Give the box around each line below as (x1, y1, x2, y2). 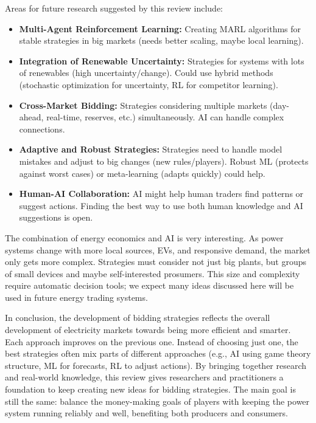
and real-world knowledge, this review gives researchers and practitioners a (5, 371, 284, 383)
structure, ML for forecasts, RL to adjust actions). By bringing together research (5, 359, 307, 371)
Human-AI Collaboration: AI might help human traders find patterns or (19, 187, 304, 200)
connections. (19, 122, 65, 135)
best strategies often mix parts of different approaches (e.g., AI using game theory (5, 347, 311, 360)
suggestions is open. (19, 211, 93, 224)
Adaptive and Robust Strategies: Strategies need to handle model (19, 143, 283, 156)
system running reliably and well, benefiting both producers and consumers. (5, 407, 288, 419)
